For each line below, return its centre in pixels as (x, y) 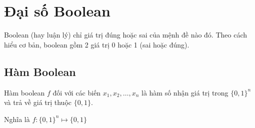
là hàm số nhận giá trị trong (185, 92)
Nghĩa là (17, 119)
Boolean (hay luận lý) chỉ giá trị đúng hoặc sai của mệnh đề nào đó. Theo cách (126, 35)
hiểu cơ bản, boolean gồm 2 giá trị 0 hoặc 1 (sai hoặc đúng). (97, 44)
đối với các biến (77, 92)
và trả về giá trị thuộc (38, 102)
